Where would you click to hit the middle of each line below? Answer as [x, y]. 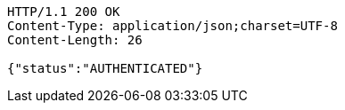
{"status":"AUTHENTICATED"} [105, 68]
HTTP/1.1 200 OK [64, 12]
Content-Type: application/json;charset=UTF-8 [172, 26]
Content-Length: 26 [75, 40]
